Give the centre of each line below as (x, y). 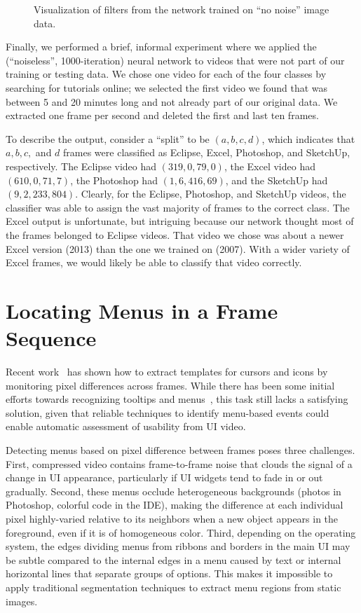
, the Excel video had (270, 166)
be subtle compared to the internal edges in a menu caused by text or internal (173, 559)
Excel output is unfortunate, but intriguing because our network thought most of (180, 221)
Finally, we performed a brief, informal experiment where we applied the (161, 47)
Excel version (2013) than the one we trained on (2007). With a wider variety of (178, 248)
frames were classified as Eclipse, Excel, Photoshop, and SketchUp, (207, 152)
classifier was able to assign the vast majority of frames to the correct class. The (178, 207)
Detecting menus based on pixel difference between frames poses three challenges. (180, 449)
